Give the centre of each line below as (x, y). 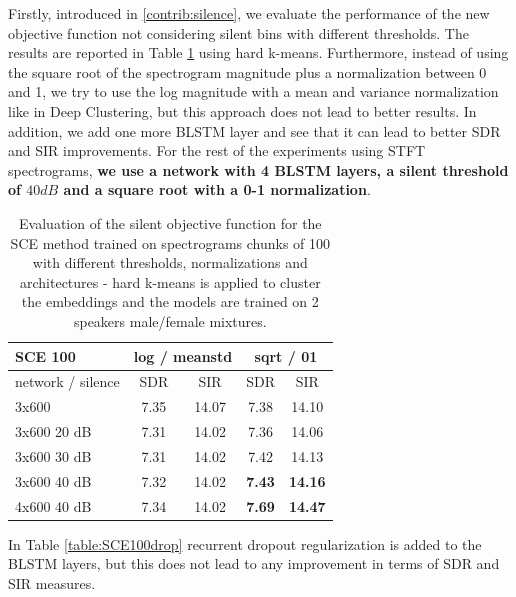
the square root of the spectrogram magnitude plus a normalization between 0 (247, 71)
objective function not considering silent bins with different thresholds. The (238, 32)
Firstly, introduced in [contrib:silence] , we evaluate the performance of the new (249, 13)
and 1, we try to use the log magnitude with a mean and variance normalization (253, 91)
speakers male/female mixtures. (170, 320)
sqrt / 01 (286, 355)
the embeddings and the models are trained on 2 (170, 301)
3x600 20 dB (53, 431)
